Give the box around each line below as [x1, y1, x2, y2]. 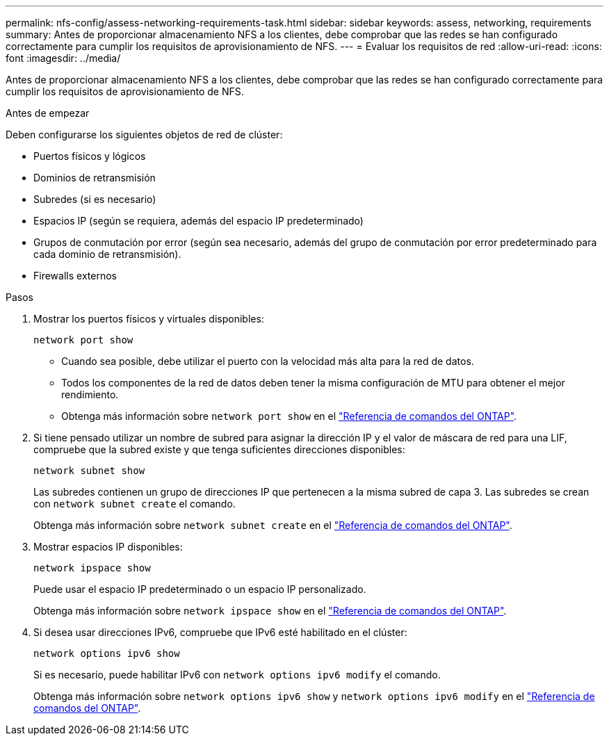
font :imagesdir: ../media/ [6, 52, 121, 64]
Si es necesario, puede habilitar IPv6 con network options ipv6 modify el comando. [33, 669, 441, 681]
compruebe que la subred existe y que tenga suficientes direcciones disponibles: [33, 443, 405, 455]
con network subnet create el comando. [33, 498, 236, 510]
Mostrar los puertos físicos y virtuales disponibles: [33, 313, 264, 325]
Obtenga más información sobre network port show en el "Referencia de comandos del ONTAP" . [61, 410, 517, 422]
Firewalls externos [33, 270, 117, 282]
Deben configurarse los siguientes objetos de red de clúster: [6, 129, 283, 140]
